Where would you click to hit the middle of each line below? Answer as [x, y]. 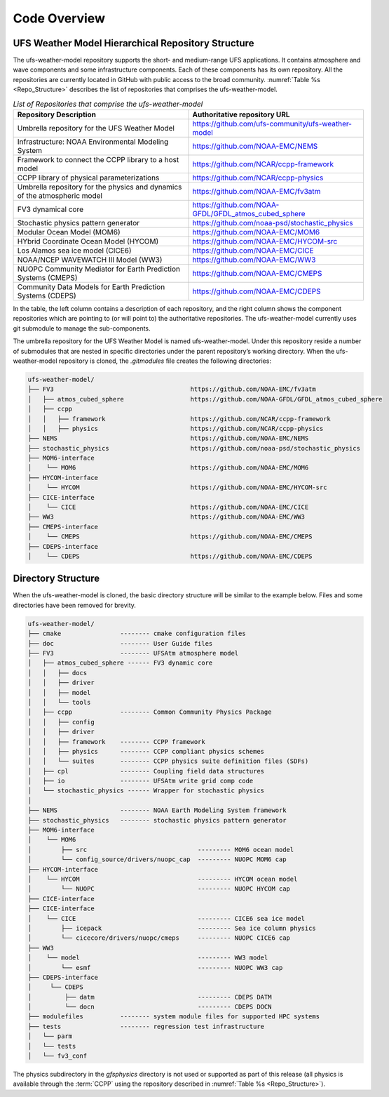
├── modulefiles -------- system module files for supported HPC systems [174, 1017]
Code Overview [59, 18]
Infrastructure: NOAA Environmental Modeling [93, 142]
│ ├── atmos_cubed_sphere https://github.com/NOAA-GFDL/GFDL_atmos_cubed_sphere [205, 399]
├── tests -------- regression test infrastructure [146, 1026]
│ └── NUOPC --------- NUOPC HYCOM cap [159, 889]
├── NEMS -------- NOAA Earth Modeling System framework [157, 810]
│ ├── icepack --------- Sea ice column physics [172, 928]
